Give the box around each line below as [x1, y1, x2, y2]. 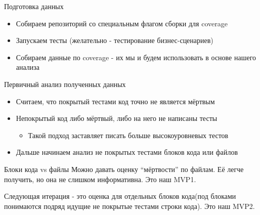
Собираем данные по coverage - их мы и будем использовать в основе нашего [16, 52, 256, 62]
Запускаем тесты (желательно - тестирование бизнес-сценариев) [16, 35, 213, 46]
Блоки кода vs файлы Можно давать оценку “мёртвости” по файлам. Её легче [4, 163, 244, 174]
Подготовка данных [4, 1, 64, 11]
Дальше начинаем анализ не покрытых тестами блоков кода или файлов [16, 147, 238, 157]
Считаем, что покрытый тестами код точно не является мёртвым [16, 96, 215, 106]
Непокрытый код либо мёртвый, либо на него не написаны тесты [16, 113, 218, 123]
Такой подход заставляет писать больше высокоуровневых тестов [28, 130, 229, 140]
